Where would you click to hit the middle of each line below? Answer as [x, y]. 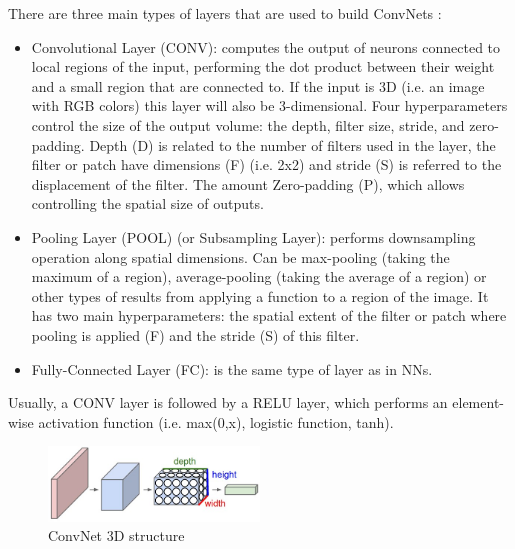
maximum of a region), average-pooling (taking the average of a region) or [259, 276]
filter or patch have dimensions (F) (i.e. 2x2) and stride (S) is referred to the [266, 164]
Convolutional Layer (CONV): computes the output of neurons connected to [266, 46]
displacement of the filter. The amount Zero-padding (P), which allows [248, 183]
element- [478, 402]
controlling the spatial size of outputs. [147, 203]
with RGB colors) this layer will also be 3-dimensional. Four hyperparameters [269, 105]
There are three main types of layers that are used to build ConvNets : [225, 13]
